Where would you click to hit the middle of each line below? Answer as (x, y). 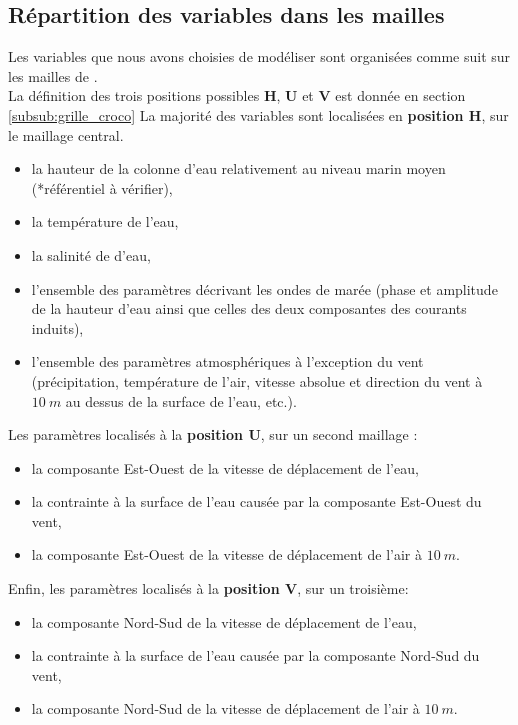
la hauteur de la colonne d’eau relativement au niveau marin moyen (238, 168)
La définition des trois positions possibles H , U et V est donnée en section (237, 95)
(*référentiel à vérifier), (102, 187)
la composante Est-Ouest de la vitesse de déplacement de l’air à (227, 554)
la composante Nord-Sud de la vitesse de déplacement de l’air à (225, 708)
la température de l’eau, (105, 221)
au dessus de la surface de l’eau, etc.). (181, 400)
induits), (57, 327)
